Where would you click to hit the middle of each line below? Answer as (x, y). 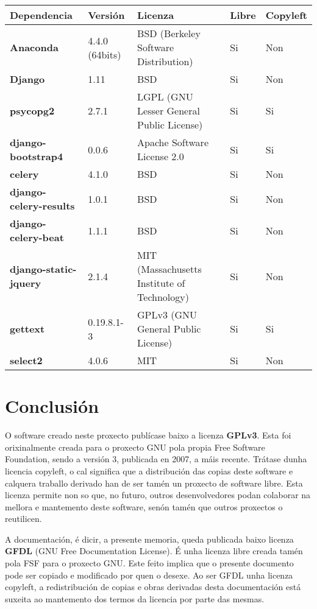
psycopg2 (32, 111)
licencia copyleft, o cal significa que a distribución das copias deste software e (149, 470)
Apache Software (173, 142)
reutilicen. (23, 519)
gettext (27, 329)
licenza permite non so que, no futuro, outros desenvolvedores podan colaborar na (158, 495)
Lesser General (169, 111)
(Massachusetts (169, 269)
